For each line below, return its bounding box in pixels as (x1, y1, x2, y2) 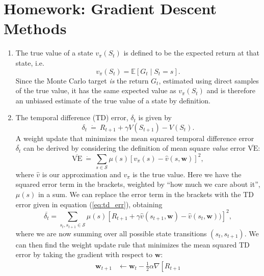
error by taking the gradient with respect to (15, 249, 153, 260)
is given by (138, 112, 172, 123)
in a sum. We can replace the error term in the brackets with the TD (38, 189, 254, 200)
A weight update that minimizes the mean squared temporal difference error (15, 132, 254, 143)
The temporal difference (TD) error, (15, 112, 128, 123)
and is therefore (206, 85, 255, 96)
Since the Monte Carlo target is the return (15, 75, 149, 86)
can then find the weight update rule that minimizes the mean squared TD (15, 239, 250, 250)
